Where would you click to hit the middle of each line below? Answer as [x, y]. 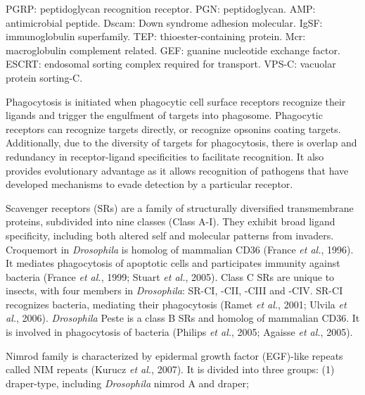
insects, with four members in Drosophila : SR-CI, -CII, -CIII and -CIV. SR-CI [174, 290]
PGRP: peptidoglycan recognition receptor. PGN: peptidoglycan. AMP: [161, 8]
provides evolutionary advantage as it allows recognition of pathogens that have [177, 170]
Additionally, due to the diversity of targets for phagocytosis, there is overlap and [181, 143]
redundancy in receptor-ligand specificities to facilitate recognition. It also [165, 156]
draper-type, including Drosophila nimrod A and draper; [127, 383]
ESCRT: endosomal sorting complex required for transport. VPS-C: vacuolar [171, 64]
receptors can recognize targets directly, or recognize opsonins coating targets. [173, 128]
